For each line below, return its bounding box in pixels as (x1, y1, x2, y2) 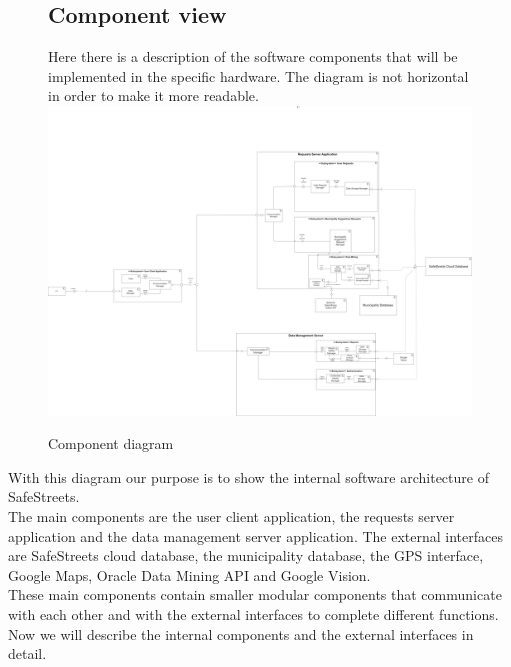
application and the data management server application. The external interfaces (8, 525, 503, 546)
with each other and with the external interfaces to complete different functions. (8, 604, 499, 625)
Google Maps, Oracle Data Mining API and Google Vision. (8, 564, 371, 585)
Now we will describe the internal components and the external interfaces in (8, 623, 474, 644)
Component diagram (48, 433, 174, 454)
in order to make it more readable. (48, 85, 259, 106)
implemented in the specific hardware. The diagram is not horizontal (48, 65, 469, 86)
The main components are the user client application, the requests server (8, 506, 455, 527)
